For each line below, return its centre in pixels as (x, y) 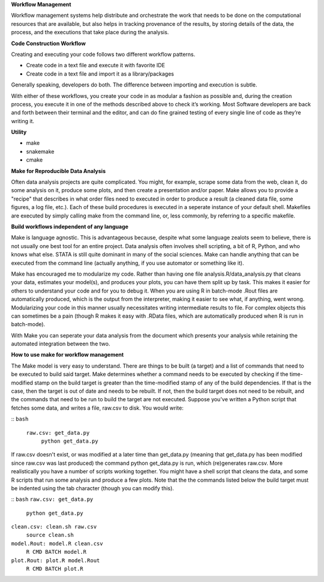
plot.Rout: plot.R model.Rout (55, 560)
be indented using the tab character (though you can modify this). (92, 488)
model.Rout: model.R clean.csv (57, 543)
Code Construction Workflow (49, 43)
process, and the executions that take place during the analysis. (90, 32)
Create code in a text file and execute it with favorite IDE (95, 65)
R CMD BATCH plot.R (55, 569)
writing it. (23, 121)
